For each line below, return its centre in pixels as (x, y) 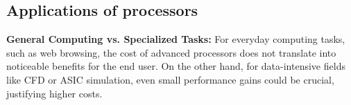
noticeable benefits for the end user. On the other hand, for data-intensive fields (176, 66)
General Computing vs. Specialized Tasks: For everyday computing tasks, (176, 39)
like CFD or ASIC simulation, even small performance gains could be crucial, (170, 79)
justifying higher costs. (54, 93)
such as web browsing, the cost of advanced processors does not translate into (171, 52)
